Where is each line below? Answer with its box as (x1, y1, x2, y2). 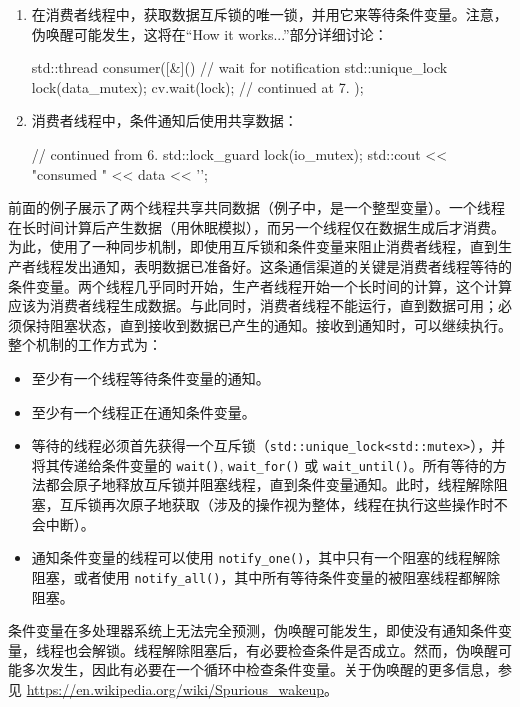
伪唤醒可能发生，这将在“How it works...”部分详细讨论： (31, 23, 388, 44)
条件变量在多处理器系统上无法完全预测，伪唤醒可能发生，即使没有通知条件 (8, 620, 498, 641)
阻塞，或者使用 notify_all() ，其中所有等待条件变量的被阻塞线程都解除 (31, 566, 501, 587)
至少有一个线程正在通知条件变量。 (31, 401, 256, 422)
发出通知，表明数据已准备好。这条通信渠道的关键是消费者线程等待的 (63, 255, 512, 276)
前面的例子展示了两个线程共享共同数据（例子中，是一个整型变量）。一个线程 (8, 197, 505, 218)
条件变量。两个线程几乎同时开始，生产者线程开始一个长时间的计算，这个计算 (8, 275, 512, 296)
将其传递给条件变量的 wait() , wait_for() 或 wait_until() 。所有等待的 (31, 454, 493, 475)
